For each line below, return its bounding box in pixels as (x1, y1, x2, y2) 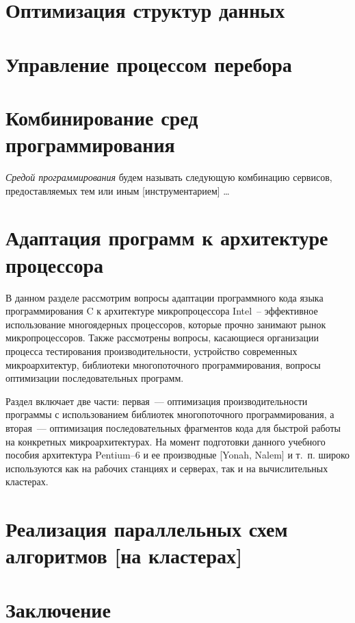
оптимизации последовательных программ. (5, 371, 184, 385)
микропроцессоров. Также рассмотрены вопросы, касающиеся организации (5, 330, 319, 345)
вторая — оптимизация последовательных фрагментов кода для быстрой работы (5, 420, 341, 435)
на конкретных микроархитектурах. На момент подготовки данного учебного (5, 434, 326, 448)
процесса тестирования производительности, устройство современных (5, 343, 298, 358)
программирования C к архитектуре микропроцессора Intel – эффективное (5, 304, 318, 318)
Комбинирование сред (5, 103, 198, 131)
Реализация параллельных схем (5, 515, 288, 543)
